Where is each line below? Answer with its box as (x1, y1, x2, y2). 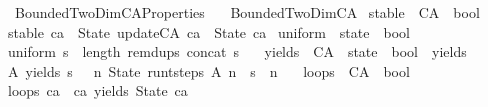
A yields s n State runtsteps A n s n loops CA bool (8, 60, 410, 81)
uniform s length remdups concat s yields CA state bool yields (8, 41, 467, 62)
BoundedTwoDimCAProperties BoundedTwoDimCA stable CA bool (14, 2, 480, 22)
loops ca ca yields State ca (8, 80, 188, 101)
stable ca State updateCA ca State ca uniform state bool (8, 21, 410, 42)
